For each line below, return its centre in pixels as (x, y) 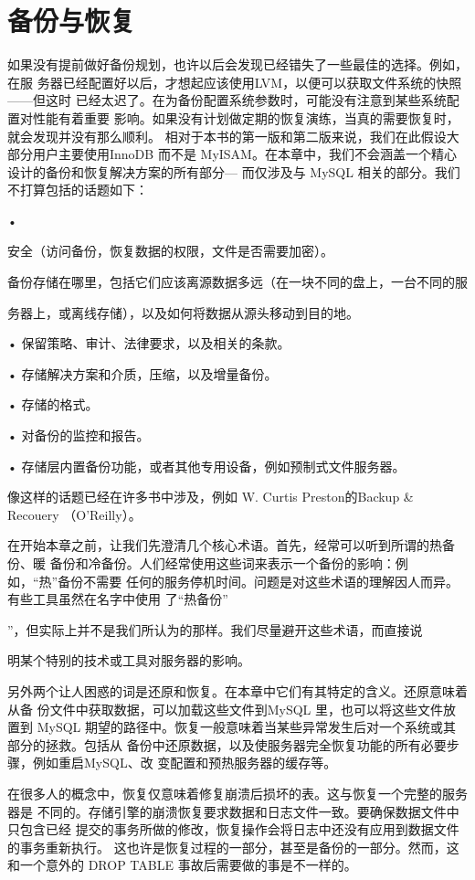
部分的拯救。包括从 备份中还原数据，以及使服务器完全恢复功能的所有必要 (227, 744)
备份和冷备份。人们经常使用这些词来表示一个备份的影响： (222, 563)
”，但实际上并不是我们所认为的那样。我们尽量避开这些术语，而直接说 (215, 629)
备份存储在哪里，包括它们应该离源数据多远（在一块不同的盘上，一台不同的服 (237, 282)
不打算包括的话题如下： (78, 190)
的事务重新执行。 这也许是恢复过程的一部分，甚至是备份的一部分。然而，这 (233, 847)
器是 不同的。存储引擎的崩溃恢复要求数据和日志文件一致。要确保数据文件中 (233, 811)
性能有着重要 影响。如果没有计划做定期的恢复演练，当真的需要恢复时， (246, 117)
